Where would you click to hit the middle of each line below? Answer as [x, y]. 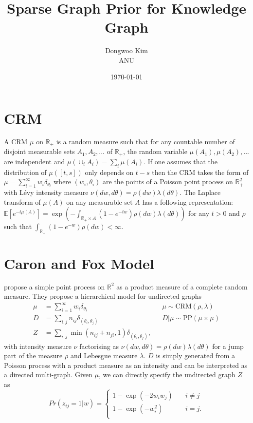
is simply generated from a [195, 356]
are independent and [35, 161]
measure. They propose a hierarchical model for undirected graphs [103, 296]
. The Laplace [200, 192]
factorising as [99, 346]
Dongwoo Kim [126, 50]
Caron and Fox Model [79, 263]
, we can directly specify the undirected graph [167, 375]
